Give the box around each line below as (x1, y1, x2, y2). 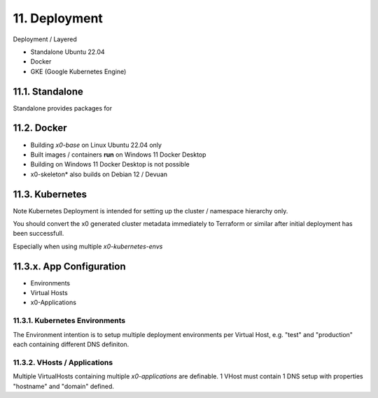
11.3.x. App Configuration (13, 260, 126, 272)
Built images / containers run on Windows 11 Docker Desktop (30, 150, 206, 159)
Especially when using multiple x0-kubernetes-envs (13, 242, 163, 250)
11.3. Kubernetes (13, 188, 87, 200)
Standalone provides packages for (13, 104, 113, 112)
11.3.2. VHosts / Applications (13, 357, 113, 367)
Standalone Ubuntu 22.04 (30, 48, 105, 56)
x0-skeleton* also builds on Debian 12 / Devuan (30, 170, 168, 178)
